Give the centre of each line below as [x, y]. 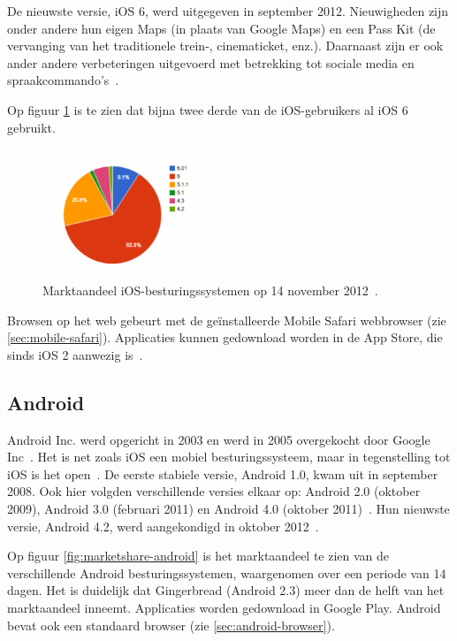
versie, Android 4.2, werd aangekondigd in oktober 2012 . [163, 526]
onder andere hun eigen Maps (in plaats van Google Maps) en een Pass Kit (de [221, 28]
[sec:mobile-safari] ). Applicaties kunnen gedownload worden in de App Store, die [225, 337]
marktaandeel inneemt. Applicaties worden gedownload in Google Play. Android [224, 607]
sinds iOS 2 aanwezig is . [75, 354]
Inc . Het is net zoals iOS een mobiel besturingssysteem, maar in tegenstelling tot [229, 457]
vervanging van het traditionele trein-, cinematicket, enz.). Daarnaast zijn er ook [225, 46]
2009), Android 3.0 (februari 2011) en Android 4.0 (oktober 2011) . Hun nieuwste [228, 508]
